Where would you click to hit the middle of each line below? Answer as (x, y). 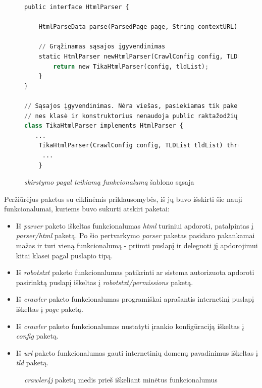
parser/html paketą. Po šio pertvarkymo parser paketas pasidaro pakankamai (135, 235)
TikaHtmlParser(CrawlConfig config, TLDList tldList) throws (143, 146)
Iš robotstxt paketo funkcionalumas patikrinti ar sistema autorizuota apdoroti (135, 272)
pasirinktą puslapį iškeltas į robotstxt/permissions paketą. (104, 282)
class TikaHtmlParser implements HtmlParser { (104, 126)
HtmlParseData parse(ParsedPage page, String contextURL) (138, 27)
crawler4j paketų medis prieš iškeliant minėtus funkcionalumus (121, 379)
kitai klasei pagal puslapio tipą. (64, 255)
